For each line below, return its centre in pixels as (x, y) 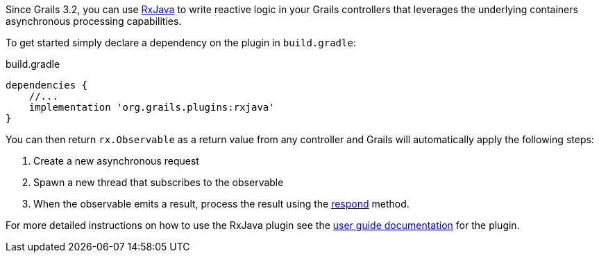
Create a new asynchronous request (116, 161)
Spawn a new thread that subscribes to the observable (159, 182)
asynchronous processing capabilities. (94, 21)
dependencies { (47, 85)
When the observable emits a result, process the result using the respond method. (221, 204)
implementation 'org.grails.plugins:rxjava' (152, 107)
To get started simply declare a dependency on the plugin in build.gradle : (181, 43)
